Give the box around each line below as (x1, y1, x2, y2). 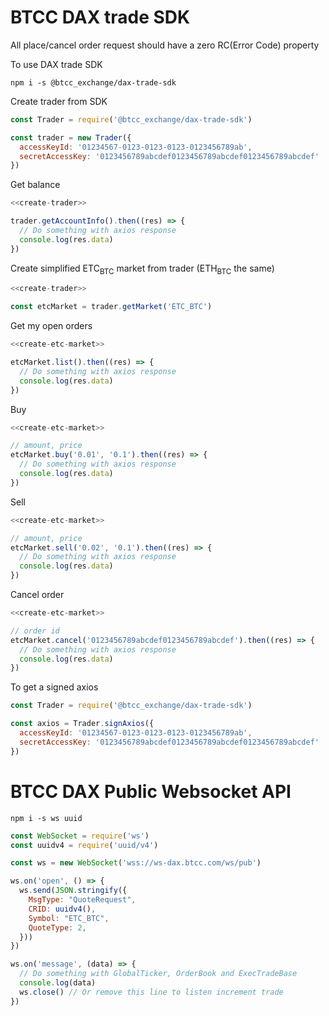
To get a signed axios (10, 681, 99, 693)
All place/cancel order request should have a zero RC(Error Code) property (10, 39, 320, 51)
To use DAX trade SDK (10, 58, 103, 70)
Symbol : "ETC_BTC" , (28, 913, 110, 923)
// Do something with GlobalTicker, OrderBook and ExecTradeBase (19, 969, 298, 979)
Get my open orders (10, 320, 93, 332)
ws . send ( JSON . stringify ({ (19, 886, 128, 896)
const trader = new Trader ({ (10, 132, 132, 143)
